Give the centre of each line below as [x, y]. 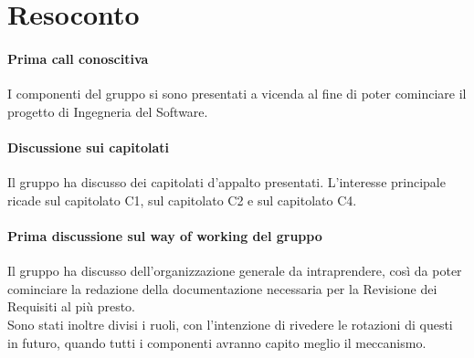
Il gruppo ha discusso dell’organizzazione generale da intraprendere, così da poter [235, 271]
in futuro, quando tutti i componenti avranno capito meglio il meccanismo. [217, 342]
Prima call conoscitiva [78, 58]
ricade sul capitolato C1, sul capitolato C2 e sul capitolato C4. [182, 200]
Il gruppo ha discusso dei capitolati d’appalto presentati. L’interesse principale [226, 182]
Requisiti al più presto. [72, 306]
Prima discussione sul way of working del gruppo [165, 235]
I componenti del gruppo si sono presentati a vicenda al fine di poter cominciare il [237, 94]
